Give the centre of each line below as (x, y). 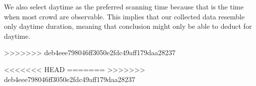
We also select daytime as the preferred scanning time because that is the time (124, 6)
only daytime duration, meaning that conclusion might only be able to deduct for (128, 26)
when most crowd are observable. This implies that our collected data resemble (124, 16)
